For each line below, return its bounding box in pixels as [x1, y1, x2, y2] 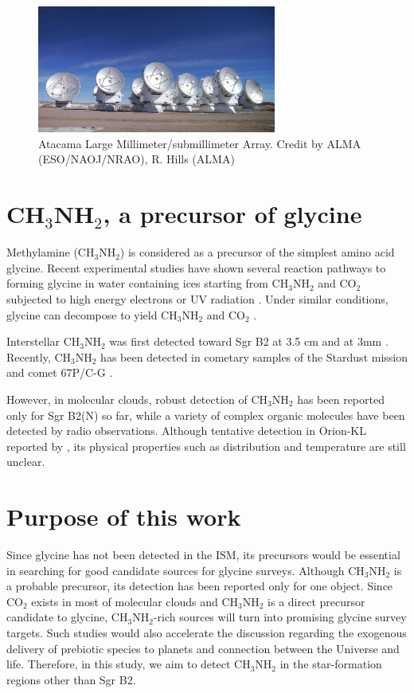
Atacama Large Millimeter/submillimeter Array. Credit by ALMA [38, 135, 361, 151]
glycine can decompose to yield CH [6, 306, 178, 323]
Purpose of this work [6, 500, 241, 533]
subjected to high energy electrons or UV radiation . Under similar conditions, [6, 290, 389, 307]
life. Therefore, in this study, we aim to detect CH [6, 656, 251, 672]
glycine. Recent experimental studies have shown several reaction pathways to [6, 259, 386, 276]
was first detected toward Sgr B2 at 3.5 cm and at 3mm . [109, 333, 389, 350]
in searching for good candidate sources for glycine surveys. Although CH [6, 562, 365, 578]
